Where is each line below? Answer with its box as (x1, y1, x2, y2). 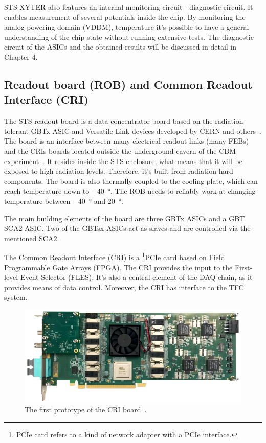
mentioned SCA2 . (4, 232, 59, 243)
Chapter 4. (4, 51, 38, 62)
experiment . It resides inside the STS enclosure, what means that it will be (4, 155, 243, 166)
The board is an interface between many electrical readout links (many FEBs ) (4, 135, 249, 146)
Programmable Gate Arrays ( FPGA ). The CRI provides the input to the (4, 262, 233, 272)
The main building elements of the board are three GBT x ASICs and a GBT (4, 213, 245, 223)
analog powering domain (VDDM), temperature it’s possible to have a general (4, 21, 249, 32)
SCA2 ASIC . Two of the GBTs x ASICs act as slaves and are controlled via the (4, 223, 251, 234)
